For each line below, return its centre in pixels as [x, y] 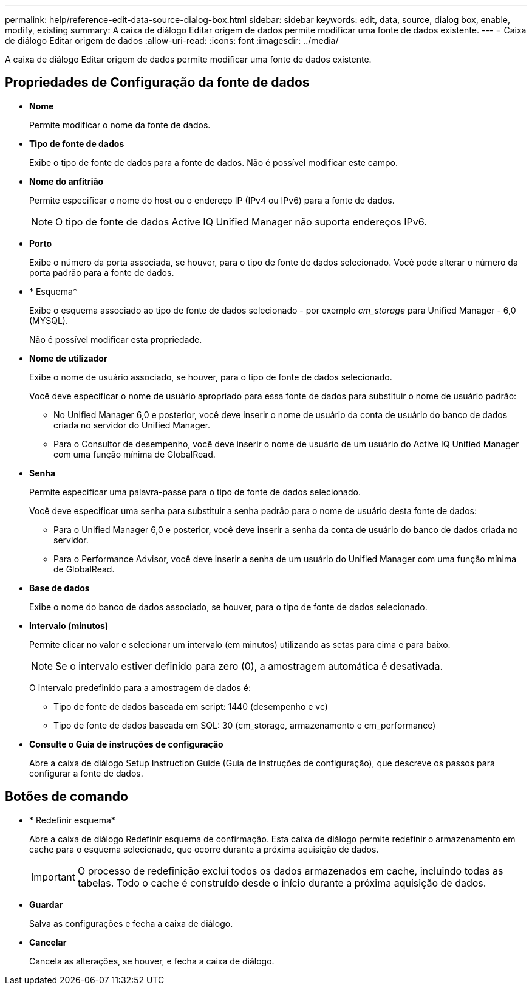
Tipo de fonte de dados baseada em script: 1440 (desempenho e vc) [191, 706]
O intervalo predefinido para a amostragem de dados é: [140, 687]
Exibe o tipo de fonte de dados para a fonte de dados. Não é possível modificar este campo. [214, 162]
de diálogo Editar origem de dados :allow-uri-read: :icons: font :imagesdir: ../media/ [172, 40]
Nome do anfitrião [66, 181]
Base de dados [60, 588]
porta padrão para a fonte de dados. [102, 272]
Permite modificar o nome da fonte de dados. [120, 125]
